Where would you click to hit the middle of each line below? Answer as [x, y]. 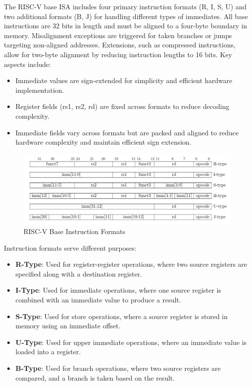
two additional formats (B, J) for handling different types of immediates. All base [126, 16]
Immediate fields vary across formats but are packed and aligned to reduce [127, 132]
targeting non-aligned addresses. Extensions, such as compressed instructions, [120, 45]
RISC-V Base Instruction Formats [74, 231]
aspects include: [28, 64]
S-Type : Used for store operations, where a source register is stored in [122, 316]
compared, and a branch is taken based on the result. [95, 377]
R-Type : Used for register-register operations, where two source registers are [131, 264]
